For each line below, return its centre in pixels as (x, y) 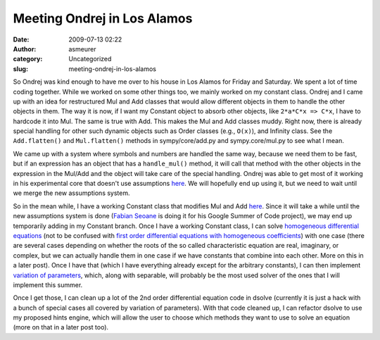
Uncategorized (90, 59)
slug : (20, 69)
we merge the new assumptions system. (71, 193)
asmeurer (82, 49)
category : (28, 59)
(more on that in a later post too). (61, 327)
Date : (21, 39)
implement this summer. (48, 284)
